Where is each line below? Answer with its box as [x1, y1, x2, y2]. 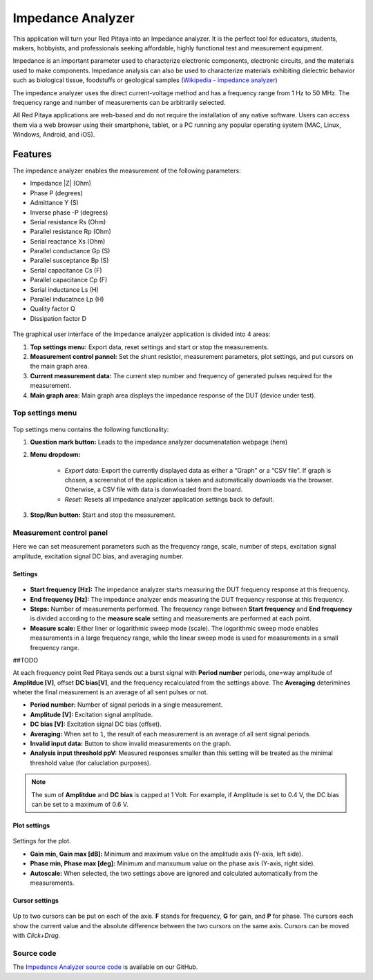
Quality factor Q [30, 304, 75, 313]
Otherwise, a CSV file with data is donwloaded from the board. [64, 485, 243, 493]
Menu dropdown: [30, 451, 81, 459]
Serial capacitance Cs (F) [30, 266, 102, 274]
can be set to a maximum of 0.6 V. [31, 800, 129, 808]
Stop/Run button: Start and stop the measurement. [30, 511, 176, 519]
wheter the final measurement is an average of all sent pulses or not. [12, 688, 209, 696]
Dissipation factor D [30, 314, 86, 322]
